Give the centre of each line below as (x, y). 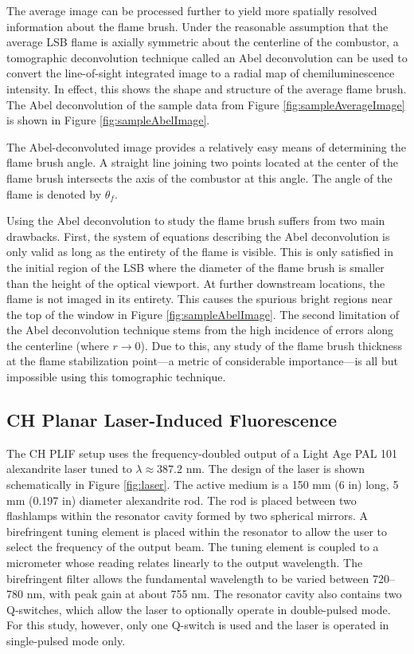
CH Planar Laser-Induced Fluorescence (172, 420)
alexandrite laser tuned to (69, 469)
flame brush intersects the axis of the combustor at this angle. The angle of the (199, 177)
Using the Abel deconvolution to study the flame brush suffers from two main (196, 221)
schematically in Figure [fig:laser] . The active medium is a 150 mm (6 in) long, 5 (203, 485)
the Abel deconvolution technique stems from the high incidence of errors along (200, 330)
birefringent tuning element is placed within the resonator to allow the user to (197, 531)
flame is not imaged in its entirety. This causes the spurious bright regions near (199, 299)
